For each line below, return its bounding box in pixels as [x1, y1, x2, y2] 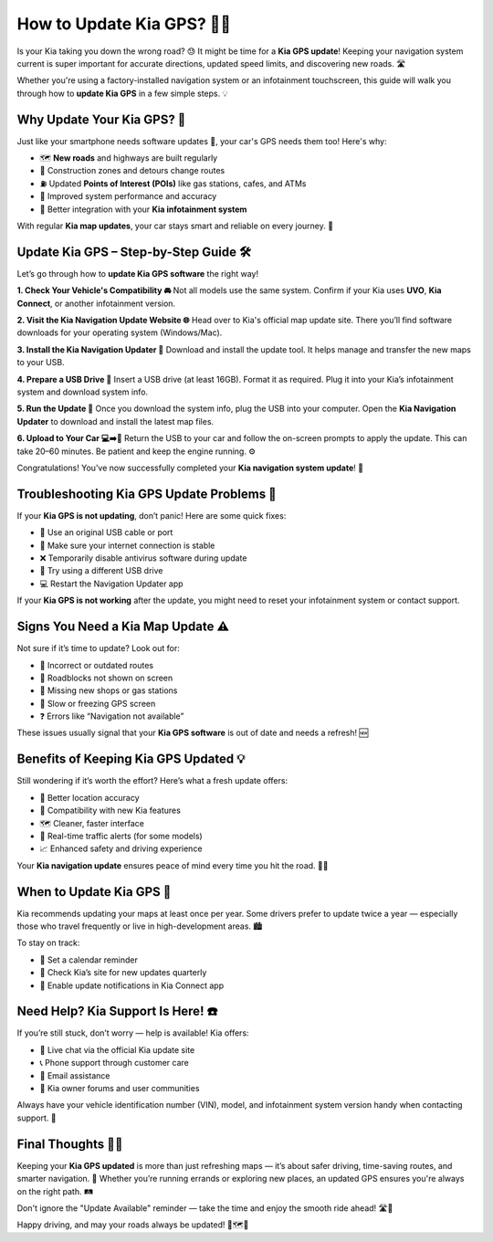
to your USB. [16, 357, 65, 368]
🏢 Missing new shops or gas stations [39, 685, 178, 696]
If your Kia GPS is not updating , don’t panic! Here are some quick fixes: [16, 510, 287, 521]
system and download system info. [16, 386, 149, 397]
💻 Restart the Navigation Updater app [39, 578, 184, 589]
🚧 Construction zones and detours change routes [39, 165, 226, 176]
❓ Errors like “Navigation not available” [39, 710, 184, 721]
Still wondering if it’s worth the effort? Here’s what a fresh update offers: [16, 775, 288, 786]
